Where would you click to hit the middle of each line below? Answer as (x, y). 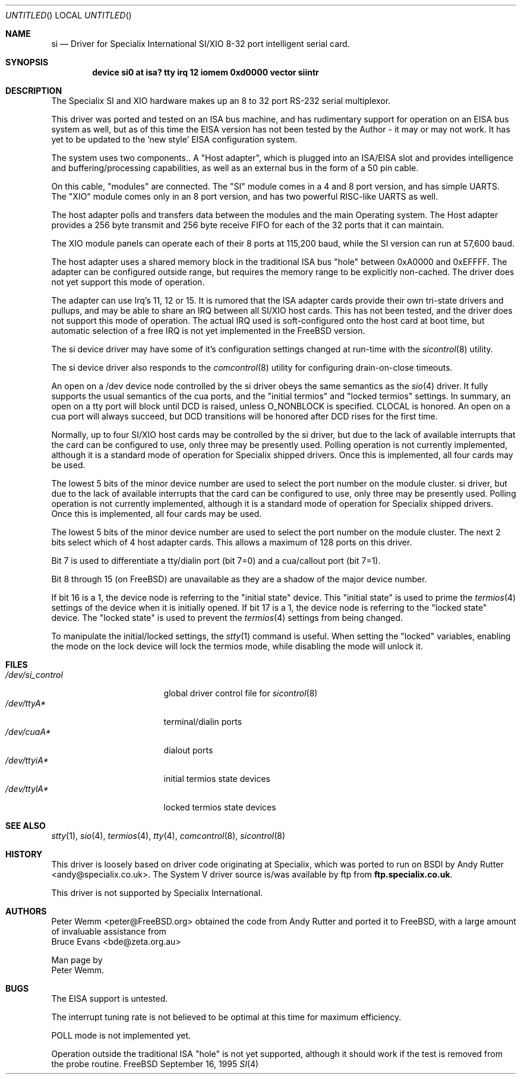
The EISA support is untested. (110, 998)
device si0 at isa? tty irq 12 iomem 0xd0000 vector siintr (206, 72)
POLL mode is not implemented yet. (121, 1035)
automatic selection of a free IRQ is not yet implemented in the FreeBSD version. (208, 331)
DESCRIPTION (34, 91)
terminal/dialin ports (203, 722)
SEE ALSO (26, 826)
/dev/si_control (34, 675)
